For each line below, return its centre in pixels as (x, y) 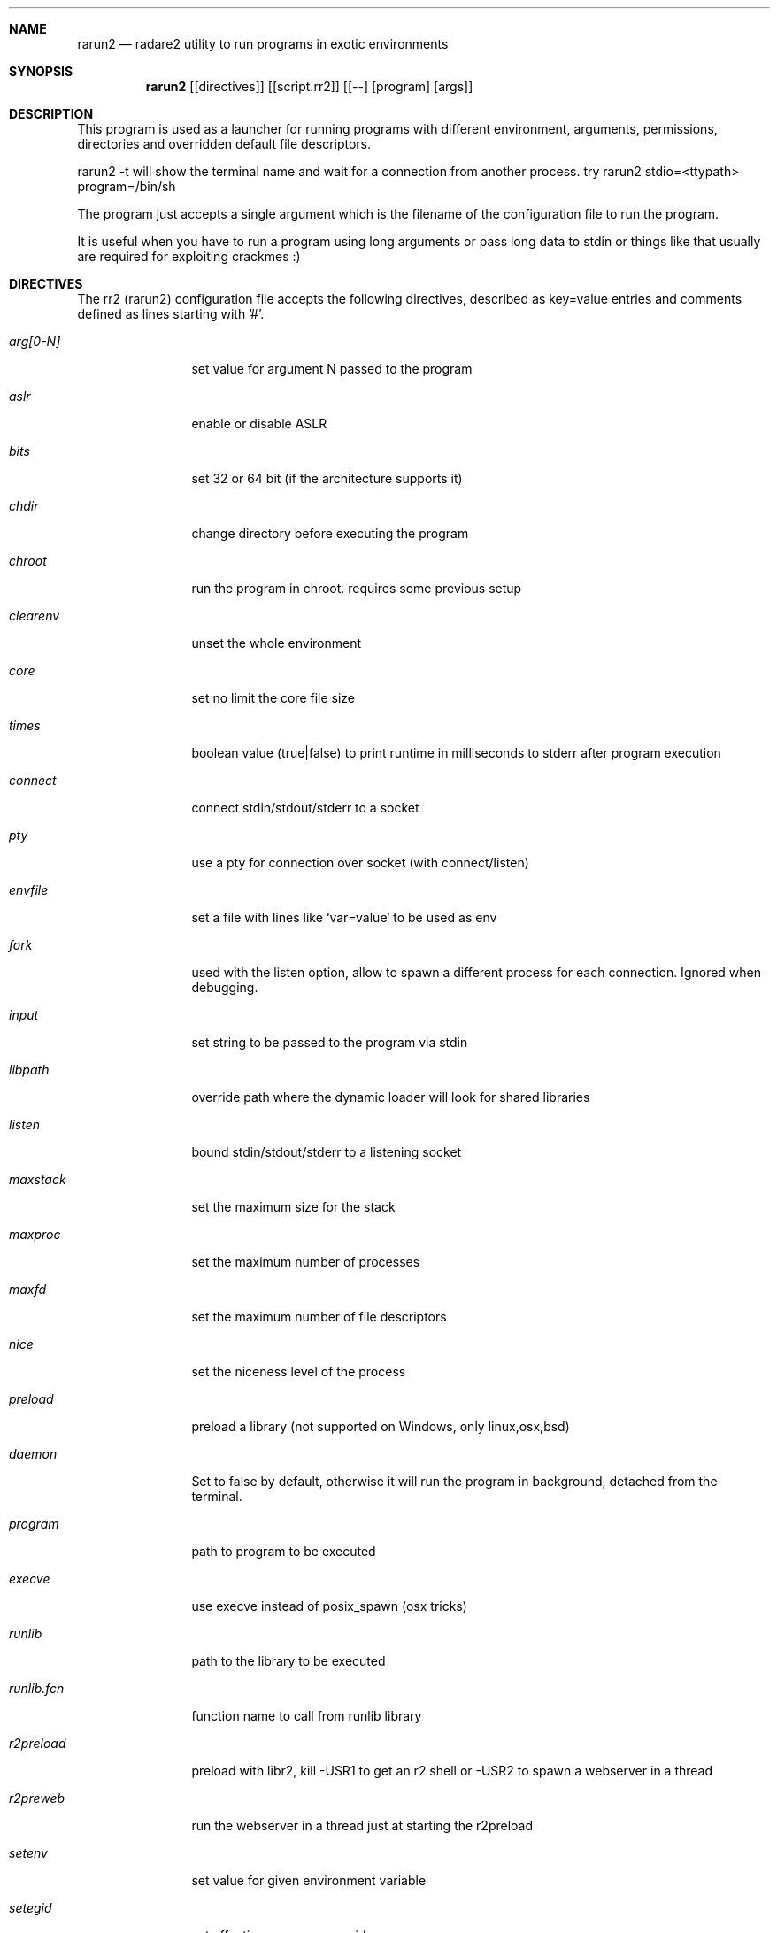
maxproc (35, 1234)
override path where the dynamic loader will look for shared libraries (391, 1097)
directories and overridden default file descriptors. (224, 144)
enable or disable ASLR (259, 424)
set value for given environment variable (309, 1880)
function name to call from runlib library (307, 1716)
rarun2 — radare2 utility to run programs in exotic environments (263, 44)
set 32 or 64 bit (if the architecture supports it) (327, 478)
